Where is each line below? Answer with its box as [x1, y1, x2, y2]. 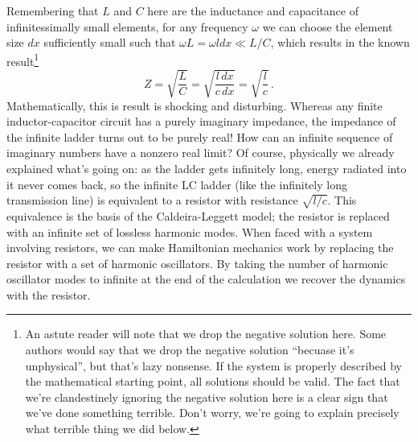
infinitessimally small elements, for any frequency [6, 18, 248, 35]
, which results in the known [270, 34, 410, 51]
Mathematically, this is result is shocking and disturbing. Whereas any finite [6, 97, 383, 114]
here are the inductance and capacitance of [147, 2, 359, 19]
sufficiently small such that [43, 34, 176, 51]
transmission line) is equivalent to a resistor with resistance [6, 192, 298, 209]
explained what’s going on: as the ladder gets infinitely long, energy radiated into [6, 159, 407, 176]
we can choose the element [262, 18, 393, 35]
